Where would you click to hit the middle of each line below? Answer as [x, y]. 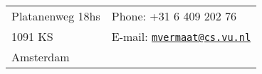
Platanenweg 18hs [56, 16]
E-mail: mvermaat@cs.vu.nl [181, 36]
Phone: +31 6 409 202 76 [174, 16]
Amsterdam [41, 57]
